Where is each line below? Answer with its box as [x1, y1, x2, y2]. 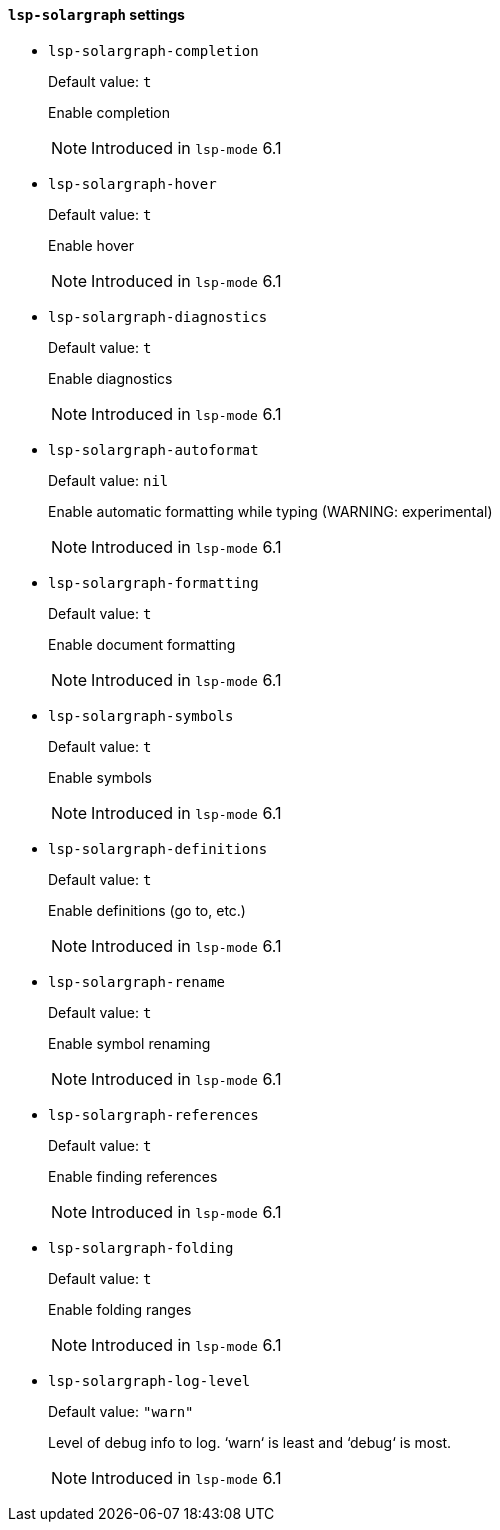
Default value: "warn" [48, 1402, 194, 1420]
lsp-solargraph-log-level [48, 1372, 251, 1389]
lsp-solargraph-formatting [48, 574, 259, 591]
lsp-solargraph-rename [48, 973, 226, 990]
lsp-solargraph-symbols [48, 707, 234, 724]
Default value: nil [48, 471, 169, 489]
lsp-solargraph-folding [48, 1239, 234, 1256]
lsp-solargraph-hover [48, 175, 217, 192]
